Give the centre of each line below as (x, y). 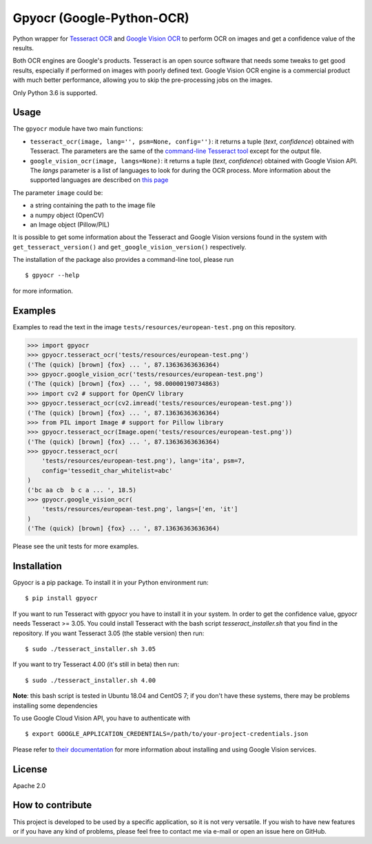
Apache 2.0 (29, 785)
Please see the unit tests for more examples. (76, 546)
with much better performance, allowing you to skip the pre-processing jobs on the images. (143, 80)
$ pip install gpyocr (61, 598)
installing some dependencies (55, 706)
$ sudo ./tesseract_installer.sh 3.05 (91, 649)
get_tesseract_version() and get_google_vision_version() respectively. (130, 247)
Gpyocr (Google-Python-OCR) (101, 18)
